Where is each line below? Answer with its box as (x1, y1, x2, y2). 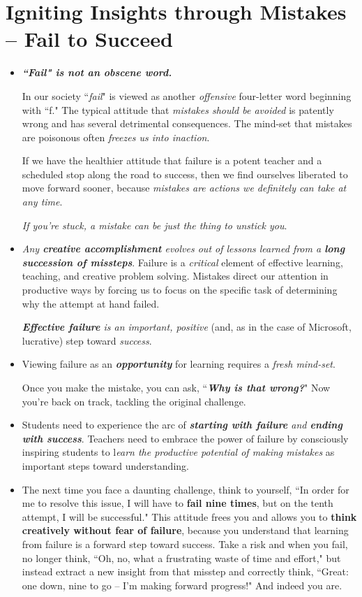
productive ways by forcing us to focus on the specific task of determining (22, 282, 338, 297)
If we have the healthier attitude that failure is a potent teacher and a (22, 153, 322, 168)
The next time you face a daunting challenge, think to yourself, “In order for (22, 482, 349, 496)
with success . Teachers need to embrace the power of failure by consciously (22, 431, 349, 445)
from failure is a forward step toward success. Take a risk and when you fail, (22, 536, 348, 551)
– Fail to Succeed (6, 24, 173, 53)
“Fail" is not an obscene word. (22, 65, 172, 80)
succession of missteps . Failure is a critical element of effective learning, (22, 254, 343, 269)
